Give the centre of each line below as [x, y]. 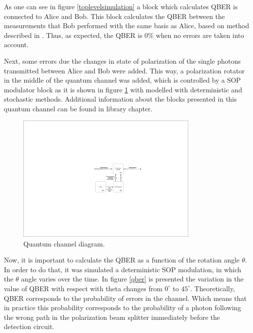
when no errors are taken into [200, 35]
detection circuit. [29, 326]
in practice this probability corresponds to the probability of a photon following [123, 307]
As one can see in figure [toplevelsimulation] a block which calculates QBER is [121, 6]
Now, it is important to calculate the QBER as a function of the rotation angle [122, 260]
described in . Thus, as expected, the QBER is [73, 35]
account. [16, 44]
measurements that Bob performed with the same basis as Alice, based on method [127, 26]
